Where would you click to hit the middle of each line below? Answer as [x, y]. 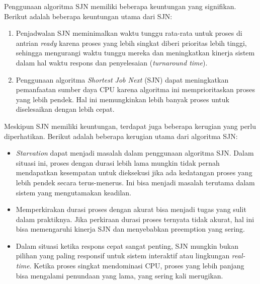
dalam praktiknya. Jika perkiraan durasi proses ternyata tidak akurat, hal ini [135, 219]
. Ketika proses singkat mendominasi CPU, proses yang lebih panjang [137, 266]
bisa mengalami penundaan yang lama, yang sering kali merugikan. [119, 275]
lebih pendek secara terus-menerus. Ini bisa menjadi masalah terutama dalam [135, 182]
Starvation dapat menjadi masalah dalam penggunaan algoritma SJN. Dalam [135, 153]
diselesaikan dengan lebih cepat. [65, 109]
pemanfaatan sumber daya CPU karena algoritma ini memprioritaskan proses [135, 89]
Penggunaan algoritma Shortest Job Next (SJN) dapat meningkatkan [122, 79]
